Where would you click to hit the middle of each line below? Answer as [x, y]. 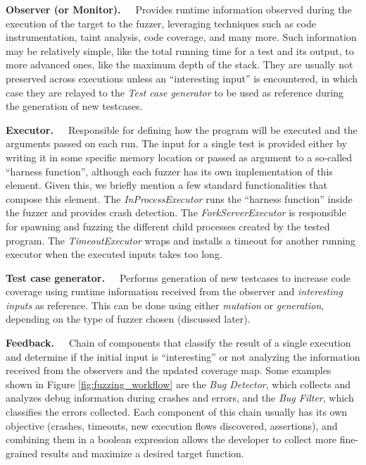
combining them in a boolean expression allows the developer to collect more [171, 439]
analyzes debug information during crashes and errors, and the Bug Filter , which [180, 398]
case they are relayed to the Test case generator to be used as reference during [175, 92]
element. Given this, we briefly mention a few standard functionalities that [166, 185]
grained [22, 453]
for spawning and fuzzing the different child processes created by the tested [168, 226]
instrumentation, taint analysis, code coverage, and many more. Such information [181, 37]
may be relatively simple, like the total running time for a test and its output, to [180, 50]
